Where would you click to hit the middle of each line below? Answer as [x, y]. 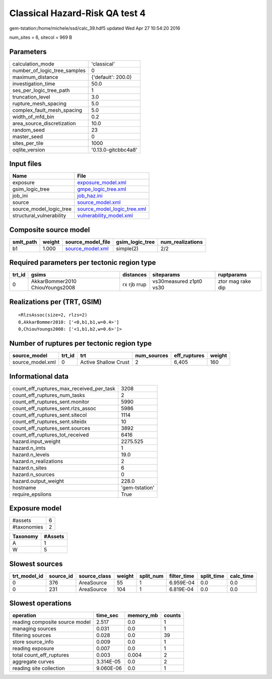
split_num [151, 576]
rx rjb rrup [134, 284]
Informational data [39, 376]
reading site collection [39, 668]
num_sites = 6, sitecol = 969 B [41, 37]
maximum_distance [35, 77]
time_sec [107, 616]
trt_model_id [28, 576]
